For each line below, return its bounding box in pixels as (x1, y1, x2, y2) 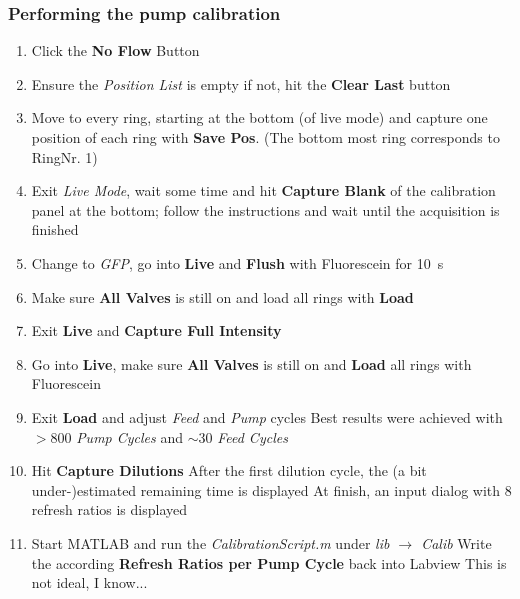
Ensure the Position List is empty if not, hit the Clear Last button (31, 73, 451, 94)
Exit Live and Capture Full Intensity (31, 320, 282, 341)
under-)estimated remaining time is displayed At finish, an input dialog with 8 (31, 479, 512, 500)
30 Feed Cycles (198, 426, 288, 447)
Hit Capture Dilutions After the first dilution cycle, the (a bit (31, 460, 427, 481)
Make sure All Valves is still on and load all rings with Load (31, 286, 414, 307)
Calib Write (421, 532, 492, 553)
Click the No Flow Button (31, 40, 200, 61)
